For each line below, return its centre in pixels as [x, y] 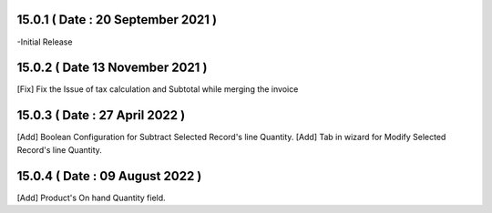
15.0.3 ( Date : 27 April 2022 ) [101, 115]
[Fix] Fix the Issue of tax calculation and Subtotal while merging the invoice [158, 89]
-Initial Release [45, 42]
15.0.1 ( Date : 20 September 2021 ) [117, 20]
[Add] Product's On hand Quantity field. [91, 198]
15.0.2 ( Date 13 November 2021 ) [112, 68]
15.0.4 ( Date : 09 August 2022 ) [109, 176]
